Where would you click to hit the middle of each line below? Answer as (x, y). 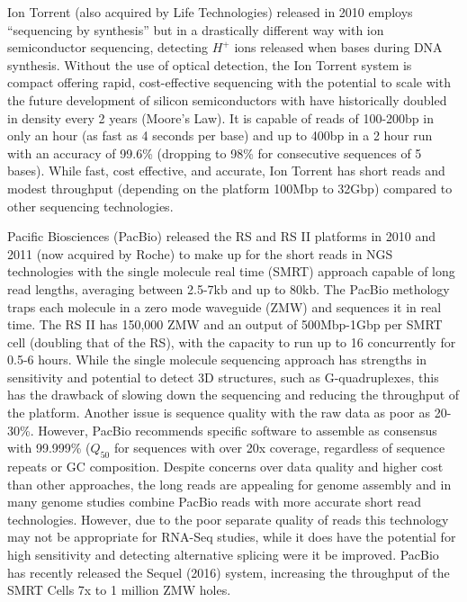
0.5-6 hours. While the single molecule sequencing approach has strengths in (217, 359)
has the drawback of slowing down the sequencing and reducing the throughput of (233, 395)
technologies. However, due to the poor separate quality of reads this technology (228, 519)
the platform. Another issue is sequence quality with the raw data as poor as (219, 413)
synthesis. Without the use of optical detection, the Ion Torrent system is (210, 64)
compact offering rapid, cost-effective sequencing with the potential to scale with (229, 82)
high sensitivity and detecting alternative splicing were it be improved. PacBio (223, 555)
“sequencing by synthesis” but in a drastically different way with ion (196, 29)
